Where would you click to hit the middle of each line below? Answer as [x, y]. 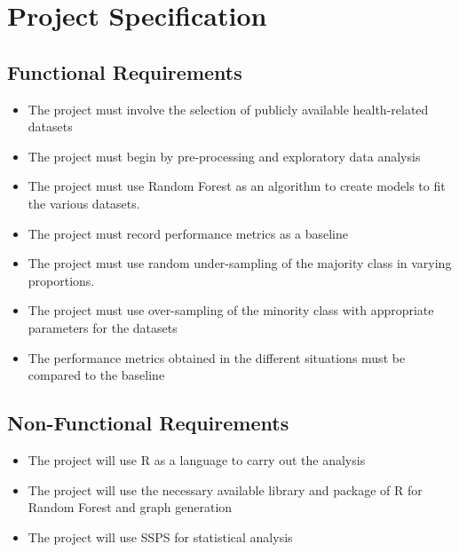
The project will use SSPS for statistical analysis [160, 536]
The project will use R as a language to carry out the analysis [197, 459]
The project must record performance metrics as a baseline [188, 233]
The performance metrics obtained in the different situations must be [217, 357]
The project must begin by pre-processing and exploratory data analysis [224, 156]
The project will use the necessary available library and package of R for [225, 489]
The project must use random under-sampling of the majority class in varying [240, 263]
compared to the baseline [96, 375]
